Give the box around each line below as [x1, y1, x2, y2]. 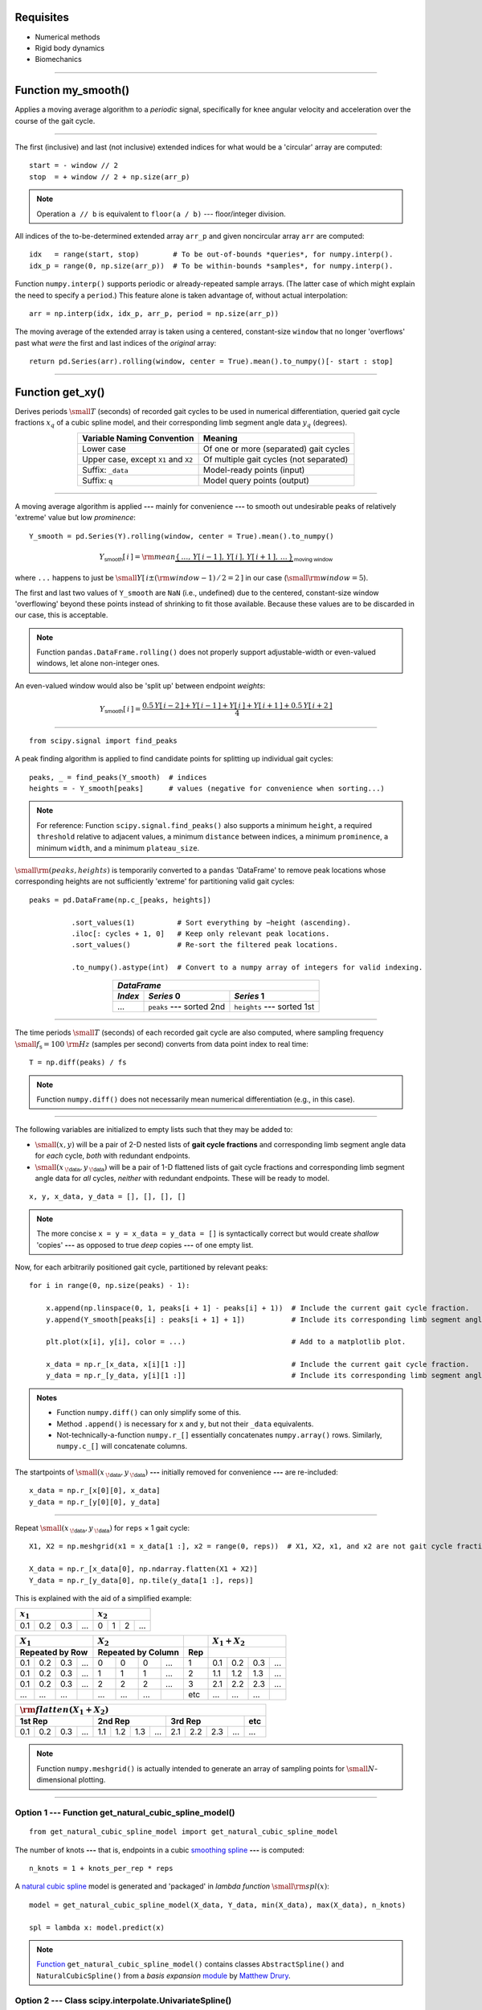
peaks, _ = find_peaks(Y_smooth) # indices [29, 773, 208, 781]
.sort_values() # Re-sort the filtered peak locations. [71, 941, 339, 950]
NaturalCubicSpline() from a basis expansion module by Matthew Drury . [36, 1971, 291, 1980]
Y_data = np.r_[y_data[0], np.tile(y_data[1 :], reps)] [29, 1576, 254, 1585]
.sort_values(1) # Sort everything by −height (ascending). [71, 917, 351, 927]
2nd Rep [97, 1716, 130, 1727]
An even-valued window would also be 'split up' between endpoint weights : [14, 680, 265, 691]
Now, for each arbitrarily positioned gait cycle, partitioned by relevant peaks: [14, 1262, 268, 1272]
